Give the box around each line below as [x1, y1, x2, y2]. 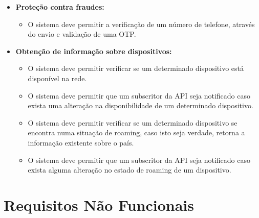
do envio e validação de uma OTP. [28, 29, 136, 39]
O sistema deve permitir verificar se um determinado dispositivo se [28, 117, 238, 128]
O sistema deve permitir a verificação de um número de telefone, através [28, 18, 255, 29]
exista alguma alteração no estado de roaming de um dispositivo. [28, 164, 231, 175]
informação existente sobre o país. [28, 137, 134, 148]
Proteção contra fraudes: [15, 2, 104, 12]
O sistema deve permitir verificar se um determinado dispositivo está [28, 63, 244, 74]
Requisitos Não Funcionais [4, 194, 195, 215]
